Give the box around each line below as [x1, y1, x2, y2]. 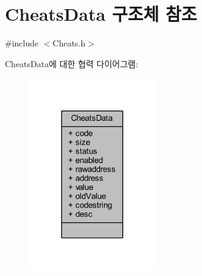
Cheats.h [52, 37, 86, 49]
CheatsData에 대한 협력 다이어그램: [5, 57, 138, 70]
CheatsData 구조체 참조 [5, 1, 197, 26]
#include [5, 37, 39, 49]
